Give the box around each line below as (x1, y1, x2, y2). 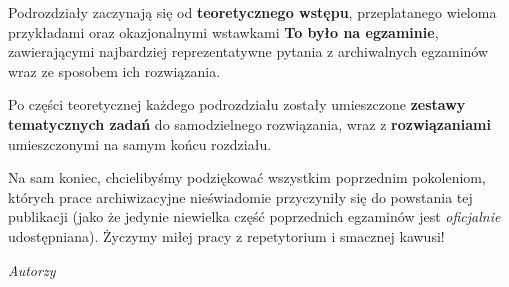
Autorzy (8, 259, 56, 280)
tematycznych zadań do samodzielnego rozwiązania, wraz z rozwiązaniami (8, 113, 491, 134)
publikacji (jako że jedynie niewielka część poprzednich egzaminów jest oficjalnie (8, 206, 501, 227)
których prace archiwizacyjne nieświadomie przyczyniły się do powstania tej (8, 186, 473, 207)
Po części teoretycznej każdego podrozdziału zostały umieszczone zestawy (8, 94, 466, 115)
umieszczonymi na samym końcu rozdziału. (8, 133, 272, 154)
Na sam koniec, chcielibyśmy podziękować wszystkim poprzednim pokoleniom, (8, 167, 486, 188)
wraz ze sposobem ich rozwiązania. (8, 60, 221, 81)
